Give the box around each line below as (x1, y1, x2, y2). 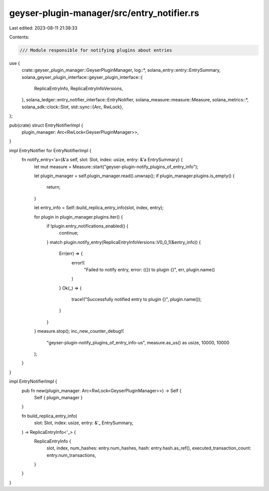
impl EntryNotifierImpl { (9, 378, 57, 384)
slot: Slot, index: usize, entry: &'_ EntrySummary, (34, 420, 134, 426)
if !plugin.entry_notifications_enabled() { (46, 223, 129, 229)
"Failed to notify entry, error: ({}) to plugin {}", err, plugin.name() (84, 266, 215, 272)
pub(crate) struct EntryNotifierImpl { (9, 122, 83, 128)
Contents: (9, 34, 29, 40)
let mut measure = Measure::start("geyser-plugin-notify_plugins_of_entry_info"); (34, 164, 199, 170)
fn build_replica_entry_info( (21, 413, 77, 419)
